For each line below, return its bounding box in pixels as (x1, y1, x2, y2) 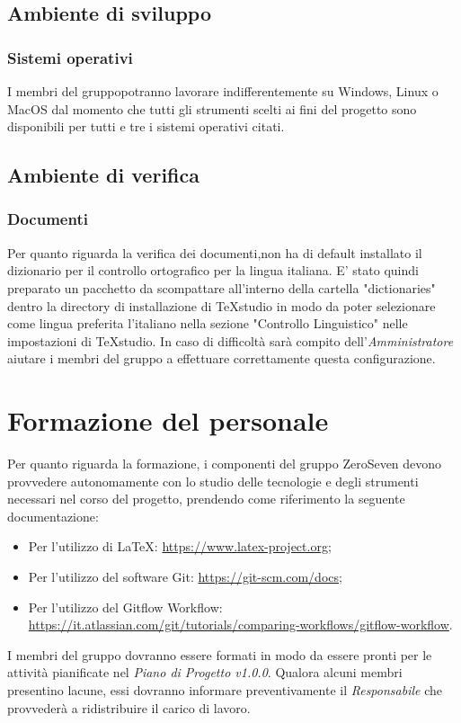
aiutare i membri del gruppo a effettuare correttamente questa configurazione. (7, 349, 436, 368)
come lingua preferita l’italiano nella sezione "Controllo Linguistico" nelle (7, 314, 408, 333)
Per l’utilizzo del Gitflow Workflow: (28, 597, 223, 616)
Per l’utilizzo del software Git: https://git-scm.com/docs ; (28, 567, 342, 586)
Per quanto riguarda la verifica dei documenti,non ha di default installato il (7, 243, 422, 262)
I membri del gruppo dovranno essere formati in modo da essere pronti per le (7, 645, 432, 664)
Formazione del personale (7, 402, 329, 439)
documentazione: (7, 506, 99, 525)
